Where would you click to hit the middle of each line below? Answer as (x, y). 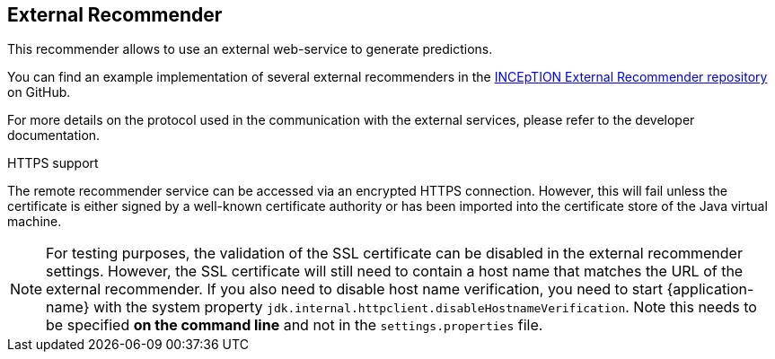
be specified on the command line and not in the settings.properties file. (295, 325)
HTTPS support (53, 163)
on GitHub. (39, 92)
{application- (710, 289)
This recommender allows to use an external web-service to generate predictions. (250, 49)
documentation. (54, 136)
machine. (35, 222)
